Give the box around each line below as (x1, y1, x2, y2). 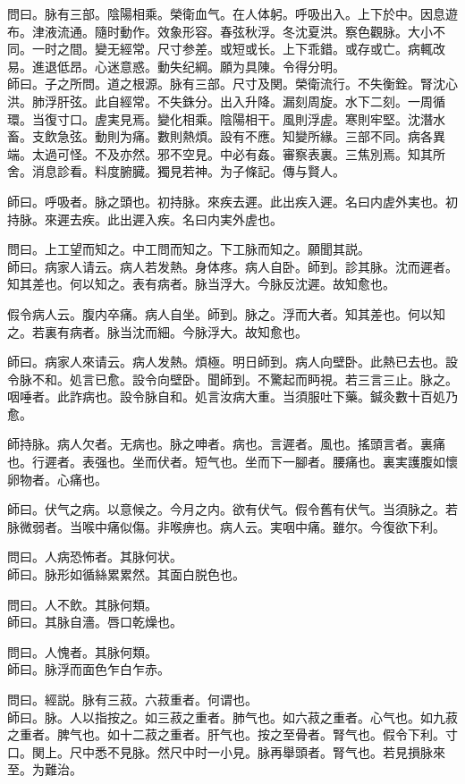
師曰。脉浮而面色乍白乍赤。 (7, 660, 170, 679)
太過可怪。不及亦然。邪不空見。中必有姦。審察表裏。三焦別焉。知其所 (31, 144, 445, 163)
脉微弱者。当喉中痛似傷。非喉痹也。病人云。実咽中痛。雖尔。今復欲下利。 (7, 517, 445, 535)
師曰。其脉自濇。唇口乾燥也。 (7, 612, 182, 631)
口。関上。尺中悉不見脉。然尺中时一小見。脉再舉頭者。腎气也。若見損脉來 (7, 742, 445, 761)
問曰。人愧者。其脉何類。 (7, 642, 157, 661)
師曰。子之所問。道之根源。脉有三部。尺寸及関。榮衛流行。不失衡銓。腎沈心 (7, 74, 458, 93)
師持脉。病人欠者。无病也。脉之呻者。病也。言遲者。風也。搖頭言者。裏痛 (7, 434, 445, 453)
